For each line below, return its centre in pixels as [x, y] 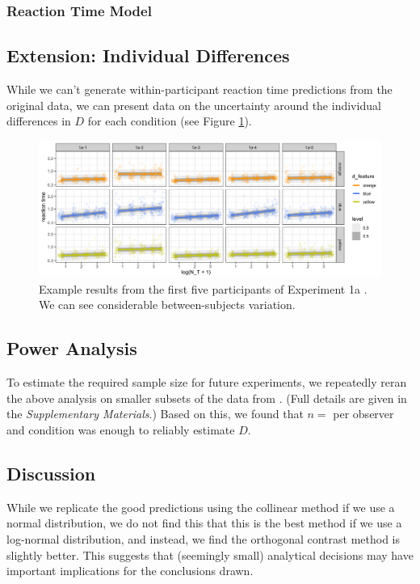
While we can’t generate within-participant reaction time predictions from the [199, 89]
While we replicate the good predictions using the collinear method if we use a [201, 507]
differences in [39, 121]
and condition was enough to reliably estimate [121, 429]
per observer [363, 414]
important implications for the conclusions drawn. [130, 571]
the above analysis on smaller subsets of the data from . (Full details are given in [207, 398]
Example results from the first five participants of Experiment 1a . [203, 288]
